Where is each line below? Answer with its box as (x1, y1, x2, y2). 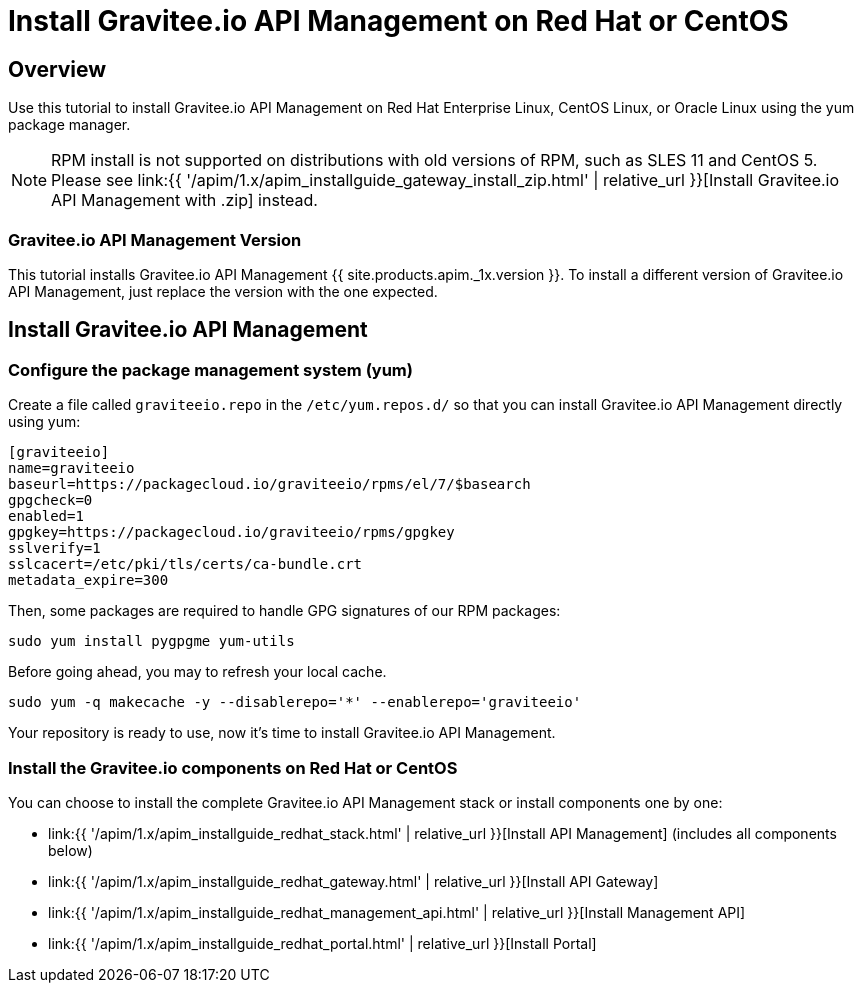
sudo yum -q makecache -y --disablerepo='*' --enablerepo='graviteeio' (8, 694, 582, 711)
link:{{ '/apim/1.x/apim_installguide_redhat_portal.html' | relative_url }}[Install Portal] (48, 934, 597, 952)
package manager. (8, 116, 131, 134)
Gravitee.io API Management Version (8, 229, 302, 250)
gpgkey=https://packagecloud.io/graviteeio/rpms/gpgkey (8, 524, 455, 541)
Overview (8, 56, 107, 82)
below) (48, 841, 93, 859)
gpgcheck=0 (8, 492, 93, 509)
